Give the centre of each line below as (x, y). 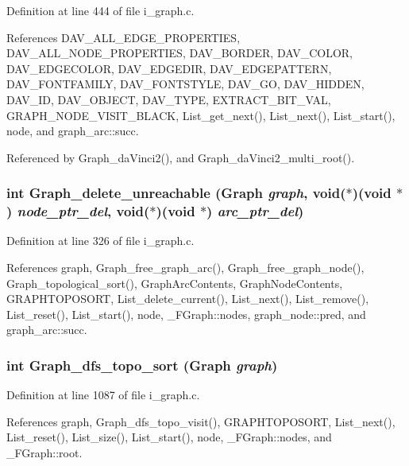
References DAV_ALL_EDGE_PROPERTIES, (123, 37)
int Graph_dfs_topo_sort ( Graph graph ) (142, 365)
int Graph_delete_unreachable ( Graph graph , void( (176, 193)
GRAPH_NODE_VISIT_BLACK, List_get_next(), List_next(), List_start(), (201, 115)
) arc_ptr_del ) (255, 211)
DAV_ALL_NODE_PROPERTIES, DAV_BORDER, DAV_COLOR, (179, 53)
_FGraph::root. (44, 453)
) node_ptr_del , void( (78, 211)
